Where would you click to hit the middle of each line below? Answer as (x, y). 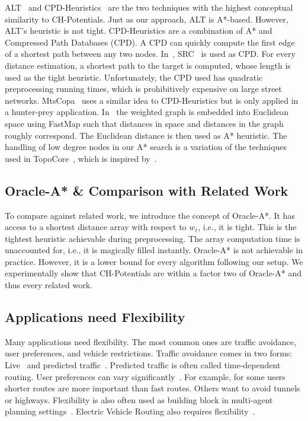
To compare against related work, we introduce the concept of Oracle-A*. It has (150, 215)
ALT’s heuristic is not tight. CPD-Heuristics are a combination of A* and (139, 31)
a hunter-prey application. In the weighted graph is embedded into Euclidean (147, 112)
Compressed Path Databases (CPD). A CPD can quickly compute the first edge (150, 42)
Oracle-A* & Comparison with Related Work (147, 190)
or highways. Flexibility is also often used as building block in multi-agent (139, 399)
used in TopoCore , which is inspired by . (81, 158)
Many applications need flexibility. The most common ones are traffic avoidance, (150, 341)
